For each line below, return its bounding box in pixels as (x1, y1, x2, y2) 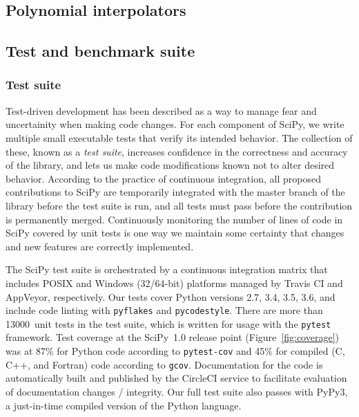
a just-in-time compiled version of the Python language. (6, 398, 242, 412)
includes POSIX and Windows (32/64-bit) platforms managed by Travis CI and (6, 275, 343, 290)
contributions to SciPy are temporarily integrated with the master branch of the (6, 185, 345, 199)
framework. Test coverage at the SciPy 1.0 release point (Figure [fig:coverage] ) (6, 330, 339, 344)
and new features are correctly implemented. (6, 239, 194, 253)
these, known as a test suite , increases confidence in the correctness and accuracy (6, 144, 348, 158)
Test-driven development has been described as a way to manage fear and (6, 103, 317, 118)
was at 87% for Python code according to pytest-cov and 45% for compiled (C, (6, 344, 345, 358)
